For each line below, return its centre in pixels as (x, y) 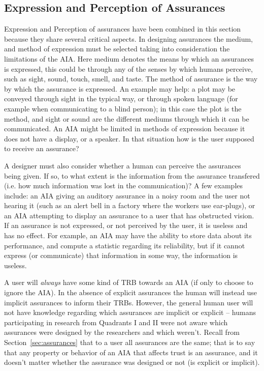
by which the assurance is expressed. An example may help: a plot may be (120, 88)
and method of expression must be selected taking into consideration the (117, 49)
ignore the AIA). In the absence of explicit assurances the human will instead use (130, 292)
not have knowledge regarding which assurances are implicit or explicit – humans (130, 312)
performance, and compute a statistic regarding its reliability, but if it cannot (125, 245)
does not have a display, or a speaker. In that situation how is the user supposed (129, 138)
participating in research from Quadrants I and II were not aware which (116, 322)
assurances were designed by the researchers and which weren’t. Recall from (122, 332)
